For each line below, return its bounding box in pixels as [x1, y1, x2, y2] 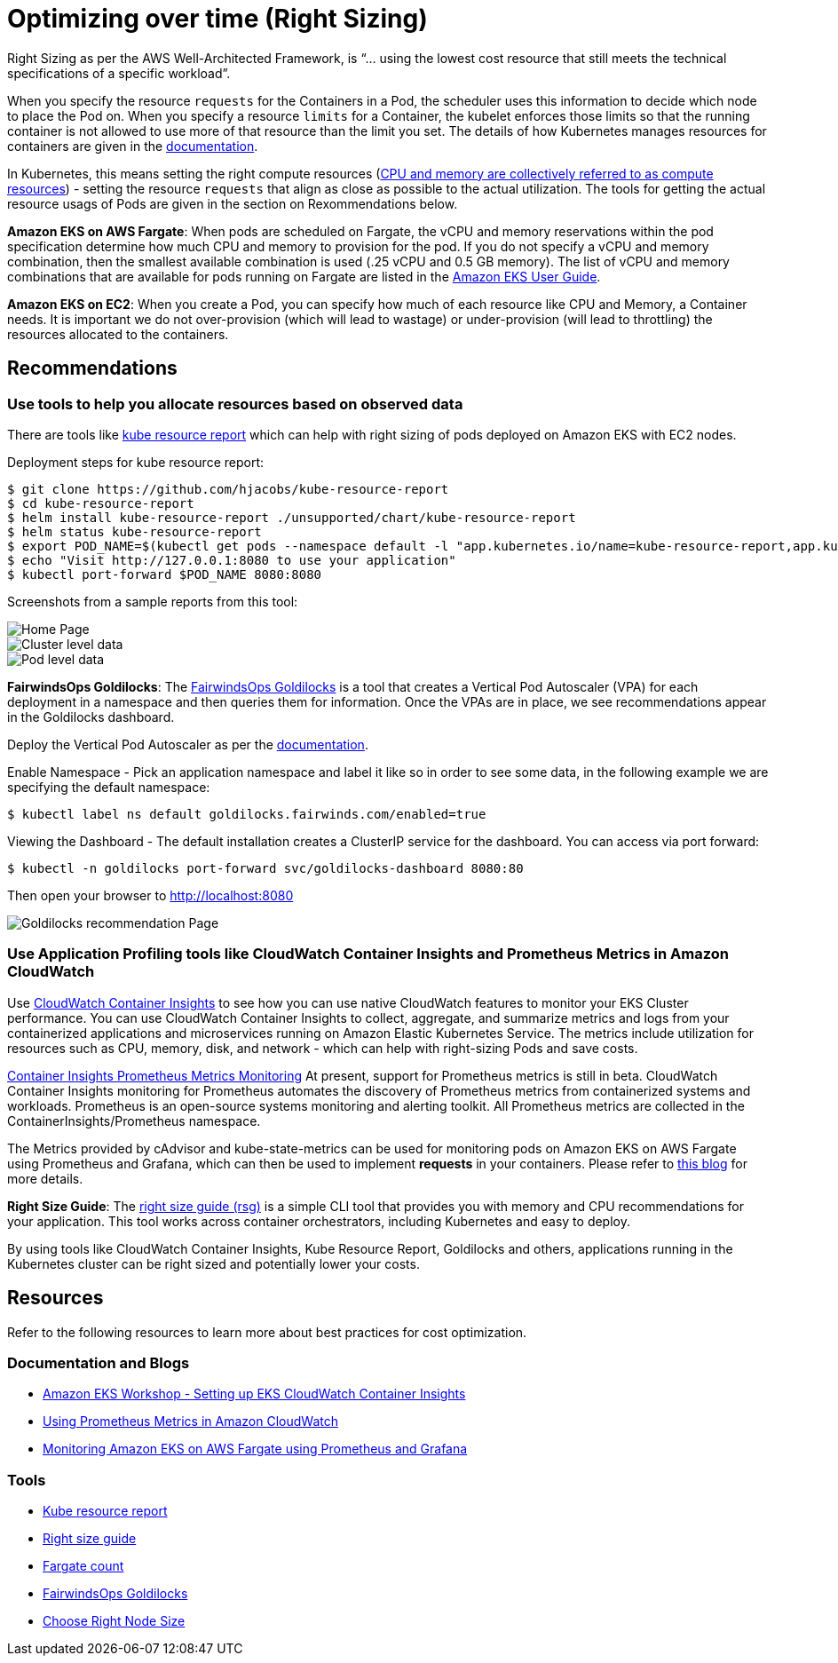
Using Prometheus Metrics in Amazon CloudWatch [43, 1414, 338, 1429]
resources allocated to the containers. [7, 326, 229, 342]
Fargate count [43, 1558, 124, 1574]
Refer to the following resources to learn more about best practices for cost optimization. [7, 1324, 527, 1340]
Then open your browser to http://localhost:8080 [7, 887, 294, 903]
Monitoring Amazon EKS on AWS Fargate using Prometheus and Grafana [43, 1441, 468, 1457]
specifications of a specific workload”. [7, 65, 231, 81]
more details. [7, 1170, 83, 1186]
